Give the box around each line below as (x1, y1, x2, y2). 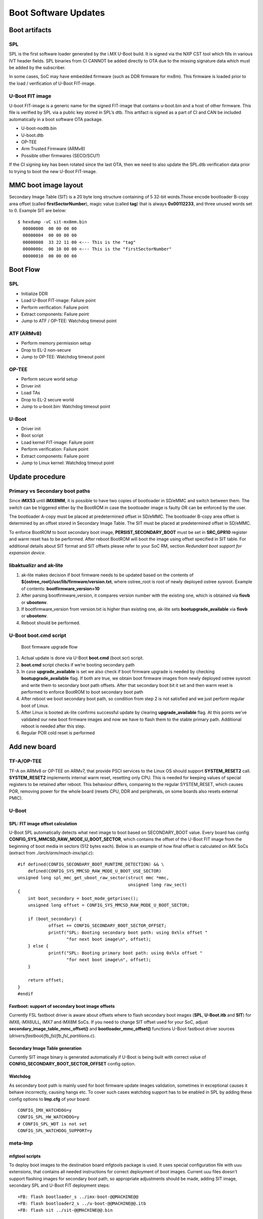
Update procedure (9, 472, 66, 481)
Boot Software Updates (9, 7, 105, 18)
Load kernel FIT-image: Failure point (21, 439, 94, 445)
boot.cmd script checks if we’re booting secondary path (21, 662, 135, 668)
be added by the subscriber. (9, 65, 66, 71)
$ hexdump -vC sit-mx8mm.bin (18, 219, 87, 224)
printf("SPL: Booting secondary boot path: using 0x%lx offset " (48, 929, 208, 935)
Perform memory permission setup (21, 340, 92, 346)
